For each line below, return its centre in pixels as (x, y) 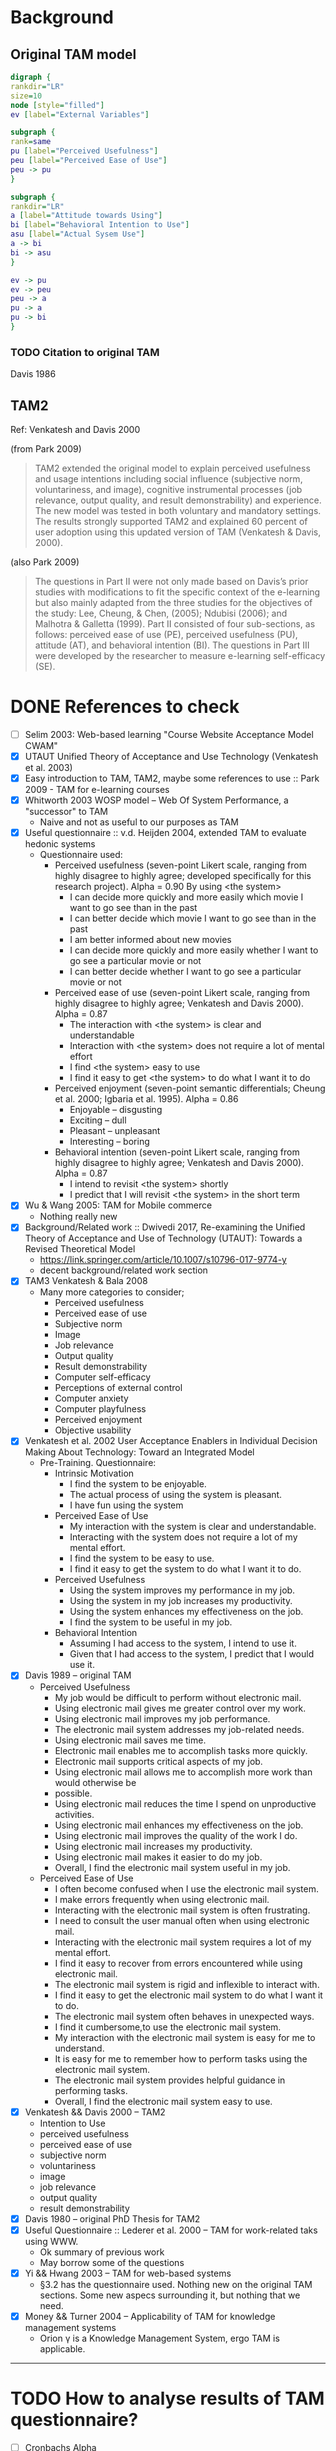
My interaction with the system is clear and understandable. (193, 1527)
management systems (70, 2327)
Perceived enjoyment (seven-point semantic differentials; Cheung (190, 1088)
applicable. (62, 2348)
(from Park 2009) (46, 448)
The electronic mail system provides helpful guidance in (170, 2080)
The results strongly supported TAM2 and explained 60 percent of (171, 521)
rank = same (31, 142)
